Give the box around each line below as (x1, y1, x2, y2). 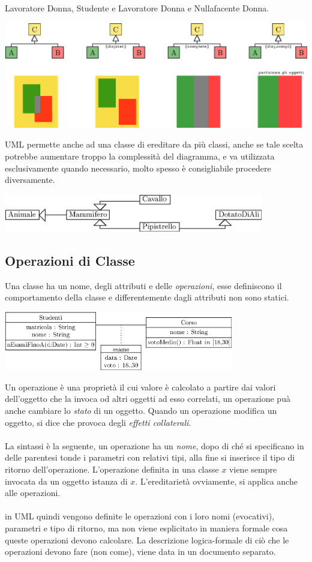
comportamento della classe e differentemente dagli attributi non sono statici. (5, 291, 289, 303)
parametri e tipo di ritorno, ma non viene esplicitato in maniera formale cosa (5, 521, 288, 534)
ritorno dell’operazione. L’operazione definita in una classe (5, 462, 219, 475)
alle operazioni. (5, 486, 61, 499)
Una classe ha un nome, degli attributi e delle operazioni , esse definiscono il (5, 279, 282, 291)
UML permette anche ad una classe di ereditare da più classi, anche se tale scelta (5, 138, 304, 151)
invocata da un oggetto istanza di (5, 474, 128, 487)
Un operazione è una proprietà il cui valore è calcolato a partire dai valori (5, 380, 276, 393)
